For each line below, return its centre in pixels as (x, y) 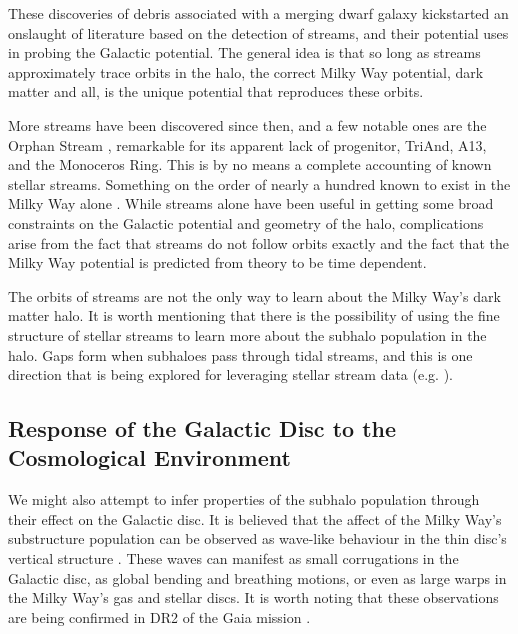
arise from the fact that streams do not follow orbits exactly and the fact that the (258, 242)
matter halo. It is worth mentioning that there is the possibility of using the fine (254, 315)
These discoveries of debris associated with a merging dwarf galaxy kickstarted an (258, 13)
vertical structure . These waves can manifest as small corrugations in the (233, 558)
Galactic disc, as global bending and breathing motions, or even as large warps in (257, 577)
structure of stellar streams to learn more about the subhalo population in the (247, 334)
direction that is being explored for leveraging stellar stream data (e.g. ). (230, 374)
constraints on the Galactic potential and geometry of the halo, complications (246, 222)
